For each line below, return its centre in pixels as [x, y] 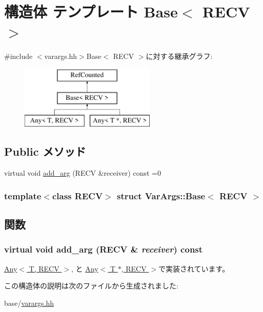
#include [18, 56]
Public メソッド [45, 151]
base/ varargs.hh [29, 303]
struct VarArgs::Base [161, 195]
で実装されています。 [194, 268]
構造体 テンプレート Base [91, 12]
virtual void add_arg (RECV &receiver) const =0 [83, 173]
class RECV [77, 195]
